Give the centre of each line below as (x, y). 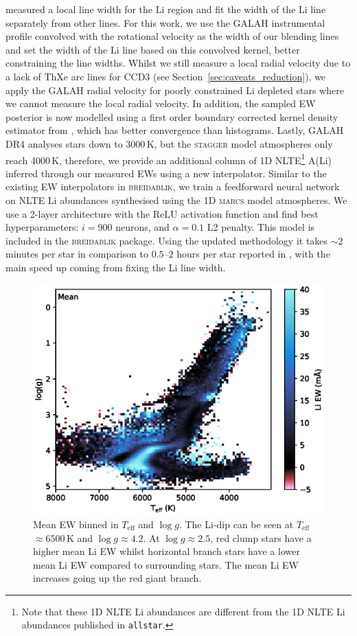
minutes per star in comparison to (77, 254)
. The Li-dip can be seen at (236, 524)
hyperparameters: (42, 227)
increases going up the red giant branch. (117, 578)
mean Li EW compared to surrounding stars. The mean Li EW (166, 564)
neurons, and (142, 227)
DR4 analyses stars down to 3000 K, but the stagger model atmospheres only (169, 143)
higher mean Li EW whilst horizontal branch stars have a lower (166, 551)
